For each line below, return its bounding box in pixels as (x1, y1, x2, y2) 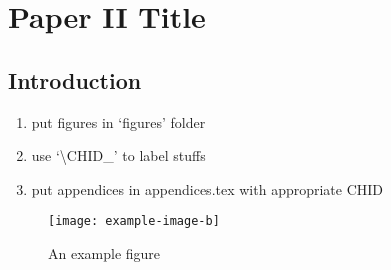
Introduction (8, 64, 142, 95)
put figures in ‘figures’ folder (31, 111, 206, 132)
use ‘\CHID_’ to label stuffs (31, 145, 206, 166)
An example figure (48, 243, 161, 264)
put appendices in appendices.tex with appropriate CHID (31, 178, 384, 199)
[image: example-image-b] (48, 214, 220, 229)
